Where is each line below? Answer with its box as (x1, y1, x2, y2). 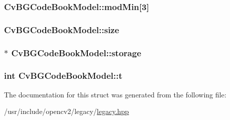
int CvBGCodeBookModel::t (4, 69, 123, 82)
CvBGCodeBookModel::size (4, 23, 120, 36)
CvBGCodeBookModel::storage (11, 46, 141, 59)
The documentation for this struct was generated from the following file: (4, 89, 226, 99)
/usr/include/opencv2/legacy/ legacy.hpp (4, 106, 129, 116)
